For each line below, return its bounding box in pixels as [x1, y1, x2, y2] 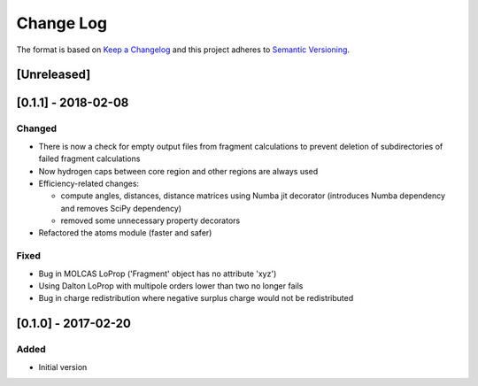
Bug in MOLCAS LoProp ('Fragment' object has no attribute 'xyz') [38, 268, 277, 279]
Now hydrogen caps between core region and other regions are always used [38, 166, 319, 176]
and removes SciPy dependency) [60, 203, 181, 213]
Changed [16, 122, 58, 135]
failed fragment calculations [38, 153, 141, 164]
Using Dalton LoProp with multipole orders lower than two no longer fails [38, 280, 304, 291]
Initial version [38, 361, 88, 372]
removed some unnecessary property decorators [60, 215, 241, 226]
